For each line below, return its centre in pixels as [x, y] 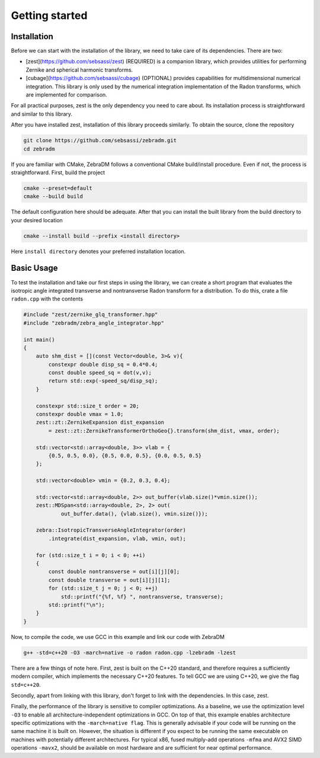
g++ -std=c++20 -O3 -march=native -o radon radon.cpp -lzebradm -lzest [130, 653]
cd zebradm [39, 149]
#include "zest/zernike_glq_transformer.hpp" [91, 315]
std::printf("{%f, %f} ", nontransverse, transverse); [142, 597]
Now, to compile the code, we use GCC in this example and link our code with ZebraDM [118, 637]
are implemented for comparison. [67, 95]
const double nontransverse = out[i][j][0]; [114, 572]
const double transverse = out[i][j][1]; [109, 580]
